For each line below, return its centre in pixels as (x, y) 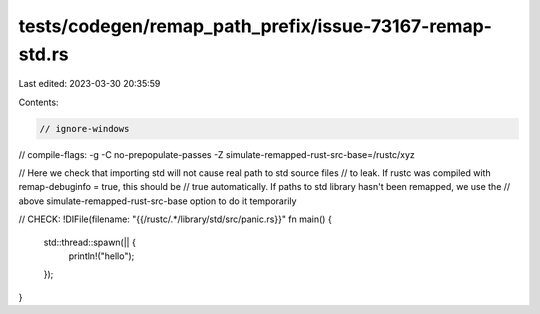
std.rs (43, 54)
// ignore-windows (84, 128)
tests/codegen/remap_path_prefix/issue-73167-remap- (255, 26)
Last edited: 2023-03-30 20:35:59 (89, 84)
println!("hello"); (101, 256)
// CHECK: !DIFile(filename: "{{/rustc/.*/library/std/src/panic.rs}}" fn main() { (175, 219)
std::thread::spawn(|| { (90, 242)
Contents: (38, 102)
